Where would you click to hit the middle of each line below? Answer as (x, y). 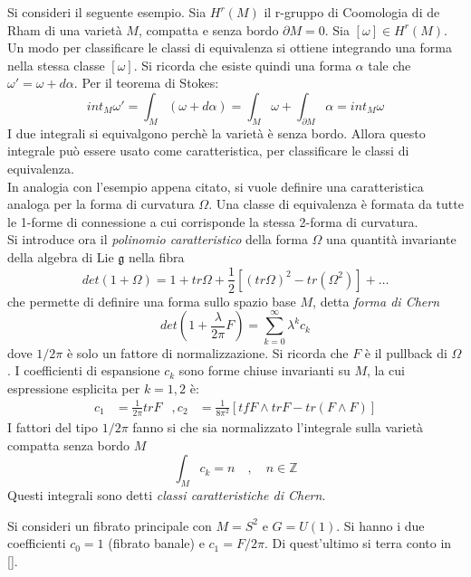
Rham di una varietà (65, 29)
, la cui (385, 370)
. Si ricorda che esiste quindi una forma (242, 65)
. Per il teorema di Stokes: (146, 83)
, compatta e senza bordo (208, 29)
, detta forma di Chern (376, 301)
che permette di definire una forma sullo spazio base (152, 301)
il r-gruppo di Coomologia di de (352, 12)
